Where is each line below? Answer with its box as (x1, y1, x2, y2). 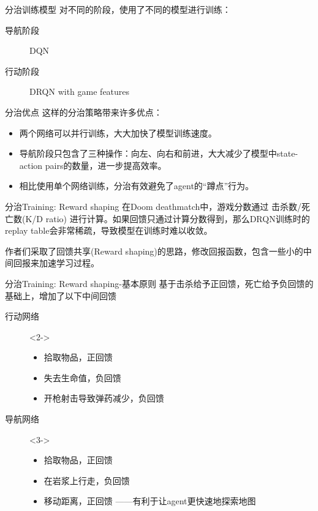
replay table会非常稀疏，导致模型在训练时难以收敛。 (5, 224, 213, 237)
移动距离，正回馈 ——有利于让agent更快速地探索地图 (44, 494, 256, 507)
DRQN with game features (29, 85, 130, 98)
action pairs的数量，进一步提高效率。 (19, 159, 167, 171)
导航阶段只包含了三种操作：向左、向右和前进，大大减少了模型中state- (19, 147, 298, 160)
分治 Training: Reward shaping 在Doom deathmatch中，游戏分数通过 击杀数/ (5, 200, 301, 212)
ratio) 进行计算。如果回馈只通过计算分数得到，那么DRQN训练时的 (45, 212, 310, 225)
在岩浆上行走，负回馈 (44, 474, 130, 487)
